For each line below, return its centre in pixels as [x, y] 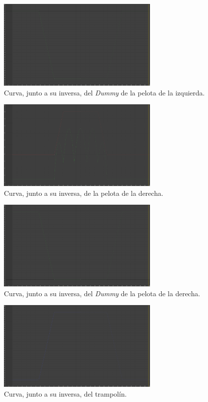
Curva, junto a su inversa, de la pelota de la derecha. [84, 193]
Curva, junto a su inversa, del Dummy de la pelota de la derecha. [102, 293]
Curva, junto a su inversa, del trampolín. [65, 393]
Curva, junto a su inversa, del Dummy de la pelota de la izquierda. [104, 92]
